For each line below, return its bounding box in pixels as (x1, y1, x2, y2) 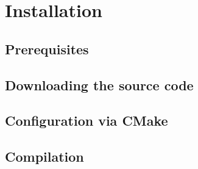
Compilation (5, 147, 84, 166)
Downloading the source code (5, 75, 194, 94)
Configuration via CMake (5, 111, 168, 130)
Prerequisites (5, 39, 89, 58)
